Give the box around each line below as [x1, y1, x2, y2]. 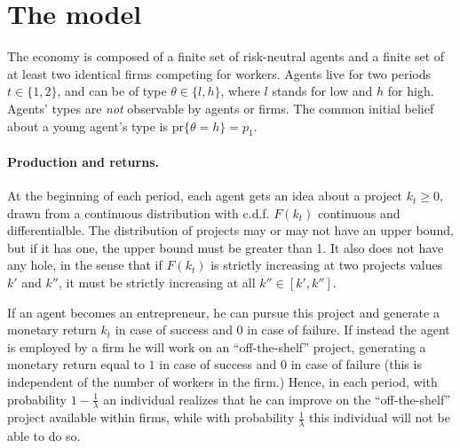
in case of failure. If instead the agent [247, 320, 450, 339]
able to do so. [7, 427, 81, 445]
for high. [387, 82, 434, 100]
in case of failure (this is [290, 355, 422, 373]
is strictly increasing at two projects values [210, 255, 443, 274]
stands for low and [272, 82, 373, 100]
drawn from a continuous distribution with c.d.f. [7, 203, 270, 222]
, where [220, 82, 260, 100]
